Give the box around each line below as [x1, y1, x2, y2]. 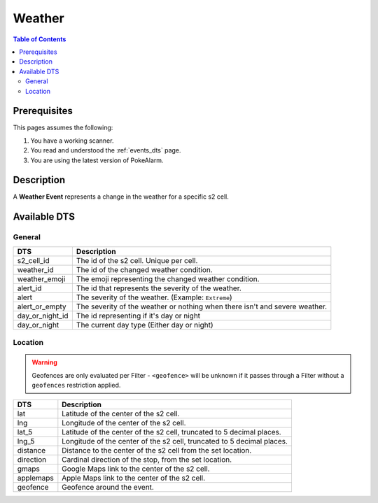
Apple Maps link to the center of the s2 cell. [62, 473, 206, 483]
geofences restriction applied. [31, 381, 121, 389]
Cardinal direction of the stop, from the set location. [62, 455, 232, 465]
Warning [31, 358, 57, 367]
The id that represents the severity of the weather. [76, 283, 241, 293]
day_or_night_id [17, 311, 69, 320]
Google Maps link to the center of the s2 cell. [62, 464, 210, 474]
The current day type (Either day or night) [76, 320, 213, 330]
